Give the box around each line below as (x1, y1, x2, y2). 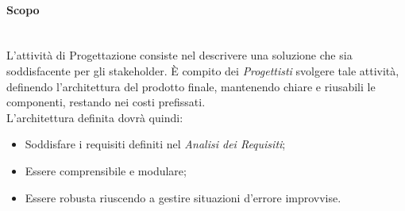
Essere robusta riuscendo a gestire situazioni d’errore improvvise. (25, 189, 341, 205)
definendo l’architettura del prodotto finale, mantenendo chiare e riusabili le (6, 78, 376, 94)
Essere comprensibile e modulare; (25, 162, 187, 178)
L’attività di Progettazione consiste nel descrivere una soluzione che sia (6, 47, 353, 63)
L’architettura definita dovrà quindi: (6, 109, 183, 125)
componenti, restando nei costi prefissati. (6, 94, 206, 110)
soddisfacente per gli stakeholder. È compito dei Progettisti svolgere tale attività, (6, 62, 399, 79)
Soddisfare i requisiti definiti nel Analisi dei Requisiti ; (25, 136, 286, 152)
